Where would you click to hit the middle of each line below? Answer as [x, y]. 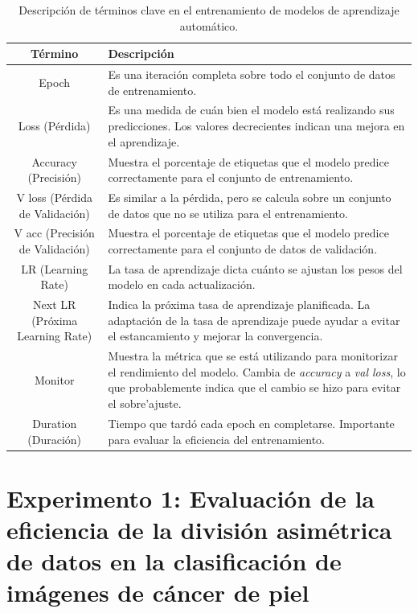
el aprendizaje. [144, 141]
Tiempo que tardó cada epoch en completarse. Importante [251, 423]
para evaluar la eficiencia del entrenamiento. [217, 439]
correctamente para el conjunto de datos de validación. [243, 248]
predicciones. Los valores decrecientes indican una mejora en [256, 126]
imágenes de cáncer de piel [158, 592]
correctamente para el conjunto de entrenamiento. [231, 177]
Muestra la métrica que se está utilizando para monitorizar [253, 356]
